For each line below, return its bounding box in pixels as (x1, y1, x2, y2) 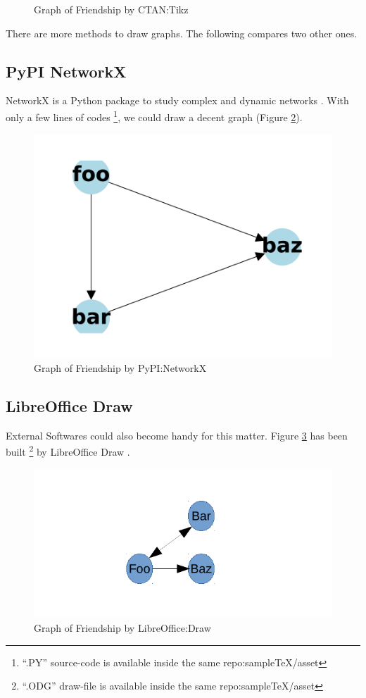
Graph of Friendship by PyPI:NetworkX (34, 360, 207, 375)
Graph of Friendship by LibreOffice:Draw (34, 621, 211, 635)
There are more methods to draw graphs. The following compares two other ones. (6, 25, 358, 40)
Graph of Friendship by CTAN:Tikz (34, 2, 189, 16)
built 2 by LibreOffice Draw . (6, 442, 130, 459)
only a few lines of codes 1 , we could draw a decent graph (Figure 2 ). (6, 107, 303, 124)
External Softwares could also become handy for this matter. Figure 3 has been (6, 428, 348, 442)
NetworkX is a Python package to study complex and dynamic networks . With (6, 93, 349, 108)
